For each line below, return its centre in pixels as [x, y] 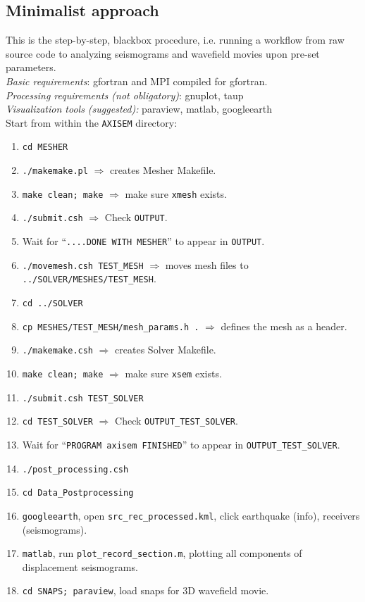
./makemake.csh [58, 351]
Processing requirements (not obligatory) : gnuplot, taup [125, 95]
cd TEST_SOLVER [58, 422]
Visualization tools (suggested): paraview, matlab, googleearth [139, 109]
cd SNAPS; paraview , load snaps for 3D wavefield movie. [146, 590]
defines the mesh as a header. [284, 326]
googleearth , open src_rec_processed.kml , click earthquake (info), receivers [191, 515]
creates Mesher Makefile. [163, 170]
